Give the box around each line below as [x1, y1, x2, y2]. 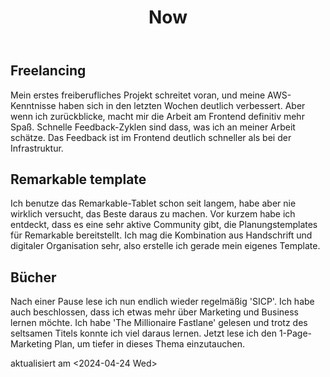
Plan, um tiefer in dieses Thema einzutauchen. [54, 338, 245, 350]
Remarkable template [10, 171, 147, 188]
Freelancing [10, 62, 87, 80]
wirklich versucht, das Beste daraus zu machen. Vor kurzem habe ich [10, 208, 296, 220]
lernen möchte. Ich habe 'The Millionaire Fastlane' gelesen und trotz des [10, 317, 308, 329]
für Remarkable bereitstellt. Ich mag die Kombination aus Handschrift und [10, 229, 313, 241]
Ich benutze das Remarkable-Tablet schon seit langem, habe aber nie [10, 197, 297, 210]
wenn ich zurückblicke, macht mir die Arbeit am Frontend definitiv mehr [10, 110, 305, 122]
